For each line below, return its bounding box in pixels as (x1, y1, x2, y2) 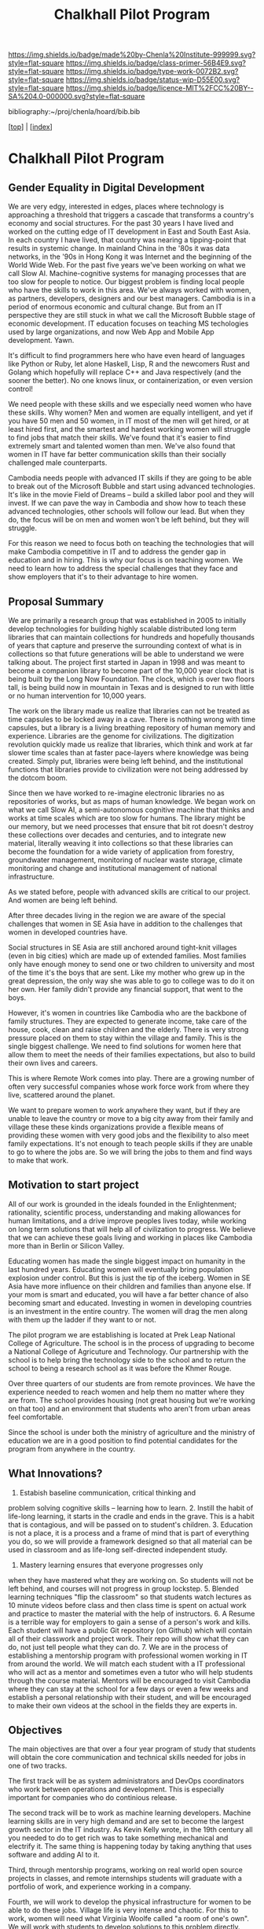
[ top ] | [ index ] (8, 122, 53, 131)
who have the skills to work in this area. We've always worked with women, (8, 286, 251, 295)
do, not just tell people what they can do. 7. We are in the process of (8, 1642, 229, 1651)
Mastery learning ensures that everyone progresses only (19, 1560, 203, 1569)
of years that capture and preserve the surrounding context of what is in (8, 641, 242, 650)
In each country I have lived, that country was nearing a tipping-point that (8, 235, 247, 245)
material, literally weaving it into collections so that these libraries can (8, 839, 233, 847)
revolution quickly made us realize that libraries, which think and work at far (8, 740, 253, 749)
